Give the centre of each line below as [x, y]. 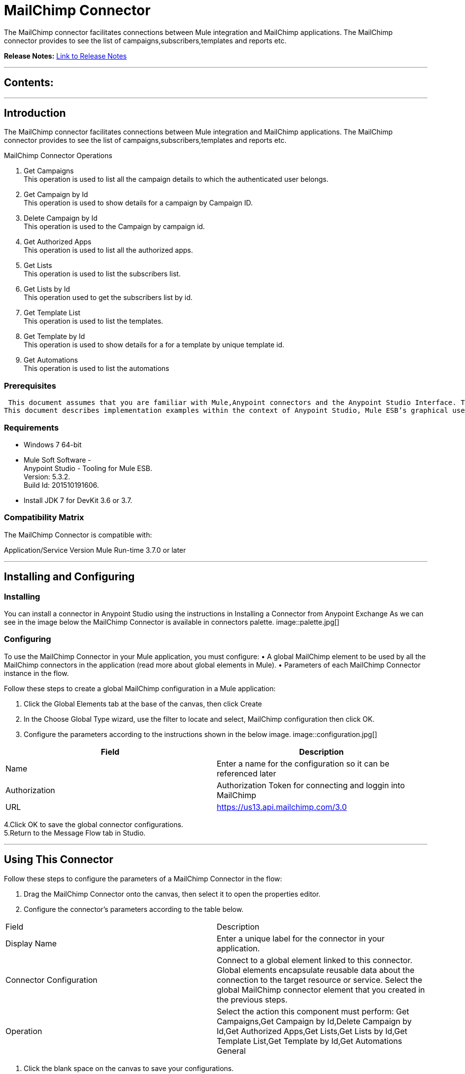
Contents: [29, 83]
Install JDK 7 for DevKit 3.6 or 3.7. [78, 500]
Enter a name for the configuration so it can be [303, 763]
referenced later [247, 773]
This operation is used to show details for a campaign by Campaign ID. [138, 203]
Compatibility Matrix [44, 518]
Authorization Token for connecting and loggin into [311, 785]
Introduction [35, 113]
